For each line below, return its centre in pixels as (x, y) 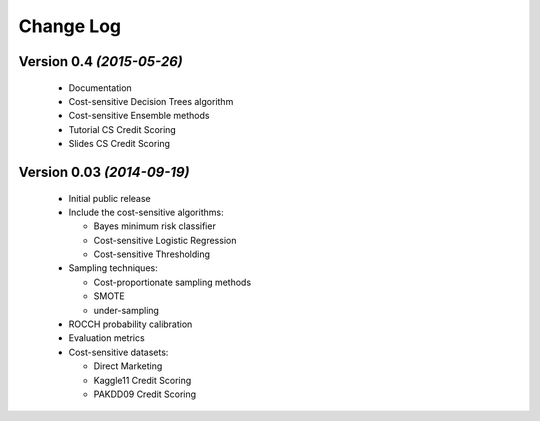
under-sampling (126, 310)
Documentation (100, 87)
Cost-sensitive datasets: (118, 352)
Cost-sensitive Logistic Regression (165, 240)
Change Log (70, 26)
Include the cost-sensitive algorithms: (146, 212)
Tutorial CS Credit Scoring (122, 129)
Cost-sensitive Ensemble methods (139, 116)
